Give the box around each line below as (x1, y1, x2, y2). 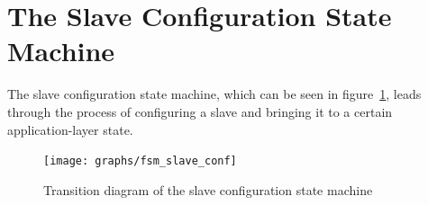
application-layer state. (7, 120, 133, 138)
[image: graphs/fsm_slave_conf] (43, 155, 237, 168)
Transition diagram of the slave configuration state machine (43, 180, 373, 199)
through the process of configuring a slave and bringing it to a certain (7, 102, 393, 120)
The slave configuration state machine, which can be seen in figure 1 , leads (7, 85, 422, 103)
